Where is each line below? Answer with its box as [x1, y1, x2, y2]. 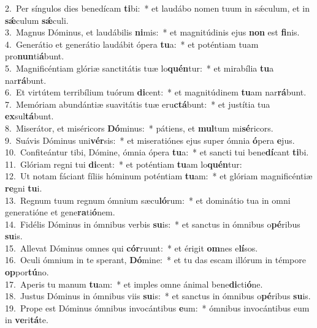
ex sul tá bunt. [5, 110, 54, 122]
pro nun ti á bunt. [5, 50, 64, 62]
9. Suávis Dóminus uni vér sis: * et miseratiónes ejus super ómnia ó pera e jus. [5, 133, 295, 146]
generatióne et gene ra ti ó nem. [5, 206, 115, 218]
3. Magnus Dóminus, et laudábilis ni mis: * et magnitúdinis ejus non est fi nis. [5, 26, 300, 39]
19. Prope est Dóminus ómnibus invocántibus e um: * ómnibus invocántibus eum [5, 301, 310, 314]
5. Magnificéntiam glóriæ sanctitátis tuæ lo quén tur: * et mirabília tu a [5, 61, 274, 74]
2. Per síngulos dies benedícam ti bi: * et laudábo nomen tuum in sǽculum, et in [5, 2, 310, 14]
